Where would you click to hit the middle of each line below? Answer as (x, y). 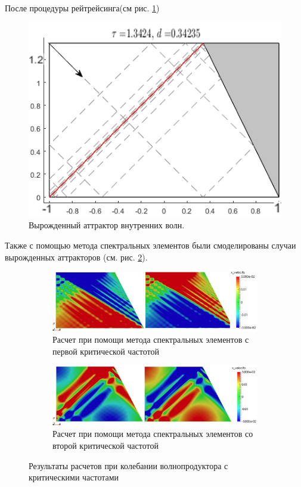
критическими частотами (74, 477)
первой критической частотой (106, 351)
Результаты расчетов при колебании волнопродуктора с (128, 465)
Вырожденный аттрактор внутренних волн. (107, 225)
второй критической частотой (105, 445)
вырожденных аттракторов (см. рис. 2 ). (76, 257)
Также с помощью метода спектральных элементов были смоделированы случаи (150, 245)
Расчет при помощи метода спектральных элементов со (153, 434)
